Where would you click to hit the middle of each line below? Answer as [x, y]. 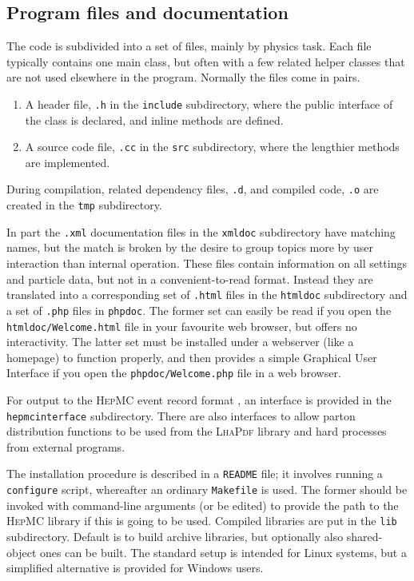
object [22, 552]
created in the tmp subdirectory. [84, 205]
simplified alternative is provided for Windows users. [135, 568]
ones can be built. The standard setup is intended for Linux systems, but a [223, 552]
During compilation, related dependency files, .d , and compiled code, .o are [193, 189]
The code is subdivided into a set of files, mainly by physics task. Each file [189, 46]
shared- [364, 537]
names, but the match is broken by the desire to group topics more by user [190, 247]
